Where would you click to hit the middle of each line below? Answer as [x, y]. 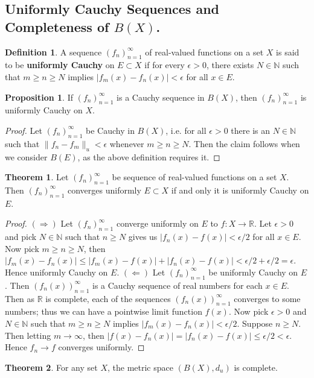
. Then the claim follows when [244, 143]
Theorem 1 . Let [37, 177]
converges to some [267, 298]
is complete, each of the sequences [108, 298]
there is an [250, 130]
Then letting [28, 335]
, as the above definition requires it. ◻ [149, 156]
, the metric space [140, 367]
